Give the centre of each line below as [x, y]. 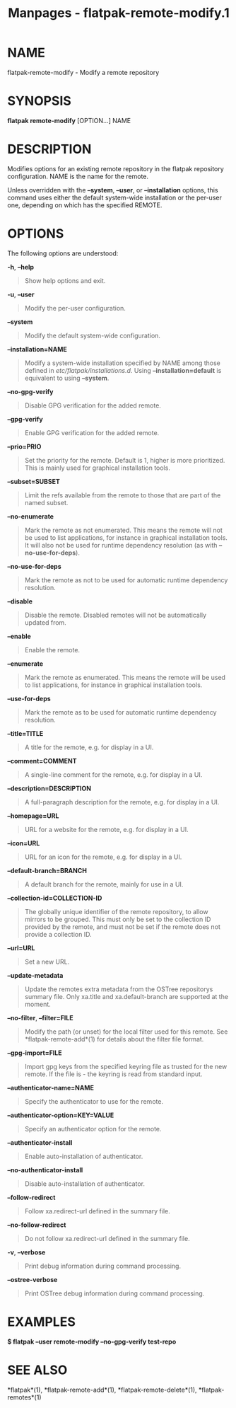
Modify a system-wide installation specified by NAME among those [123, 363]
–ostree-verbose [33, 1279]
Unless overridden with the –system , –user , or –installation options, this [113, 190]
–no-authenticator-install [45, 1170]
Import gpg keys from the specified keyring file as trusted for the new [126, 1066]
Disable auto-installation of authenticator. [84, 1184]
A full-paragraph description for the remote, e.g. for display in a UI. [122, 802]
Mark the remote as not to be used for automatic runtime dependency [126, 580]
